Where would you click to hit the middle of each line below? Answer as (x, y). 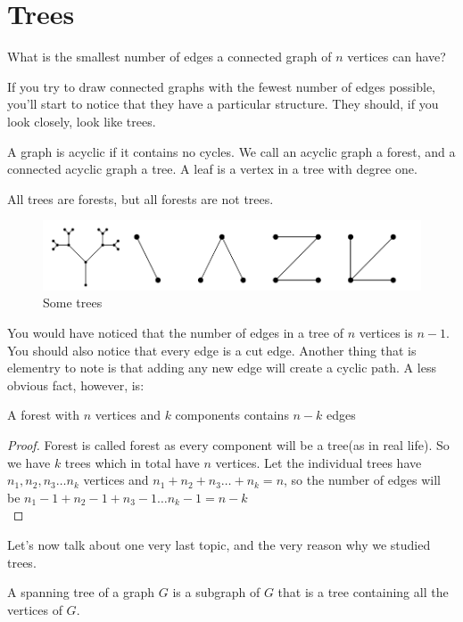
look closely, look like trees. (82, 121)
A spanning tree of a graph (81, 592)
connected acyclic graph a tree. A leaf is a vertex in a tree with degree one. (212, 169)
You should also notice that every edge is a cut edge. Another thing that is (212, 350)
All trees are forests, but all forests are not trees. (141, 198)
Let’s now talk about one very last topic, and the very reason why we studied (219, 544)
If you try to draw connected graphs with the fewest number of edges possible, (222, 86)
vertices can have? (397, 57)
